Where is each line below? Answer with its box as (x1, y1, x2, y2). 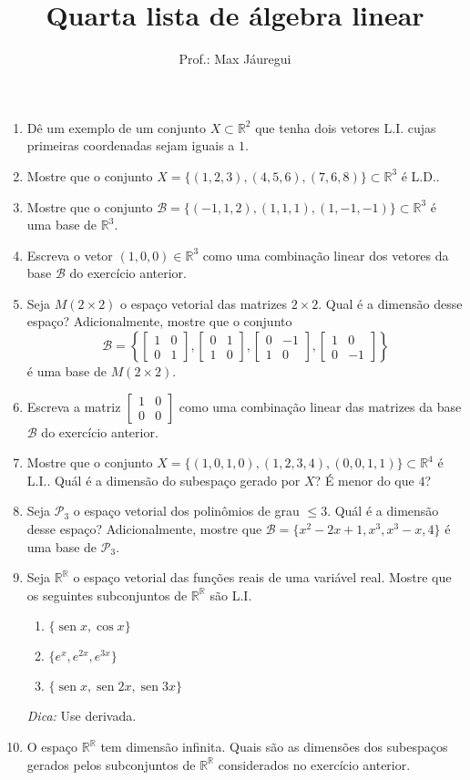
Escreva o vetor (26, 245, 113, 264)
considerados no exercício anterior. (218, 754, 411, 774)
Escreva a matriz (26, 396, 121, 416)
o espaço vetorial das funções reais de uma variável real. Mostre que (73, 568, 452, 587)
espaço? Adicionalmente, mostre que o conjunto (26, 312, 292, 331)
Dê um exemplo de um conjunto (26, 118, 206, 137)
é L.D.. (401, 166, 440, 185)
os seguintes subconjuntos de (26, 585, 188, 604)
